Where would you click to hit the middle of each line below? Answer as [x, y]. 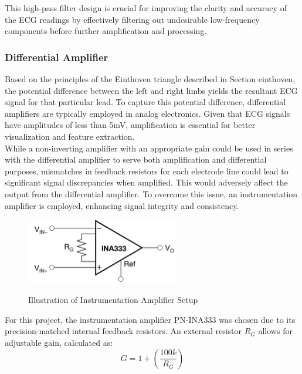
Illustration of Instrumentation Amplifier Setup [113, 300]
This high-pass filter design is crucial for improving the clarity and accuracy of [146, 8]
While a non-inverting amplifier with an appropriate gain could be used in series [149, 148]
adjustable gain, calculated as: [59, 343]
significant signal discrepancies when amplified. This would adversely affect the [146, 182]
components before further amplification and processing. [106, 31]
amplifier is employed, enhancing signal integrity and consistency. [122, 205]
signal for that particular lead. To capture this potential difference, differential [145, 102]
